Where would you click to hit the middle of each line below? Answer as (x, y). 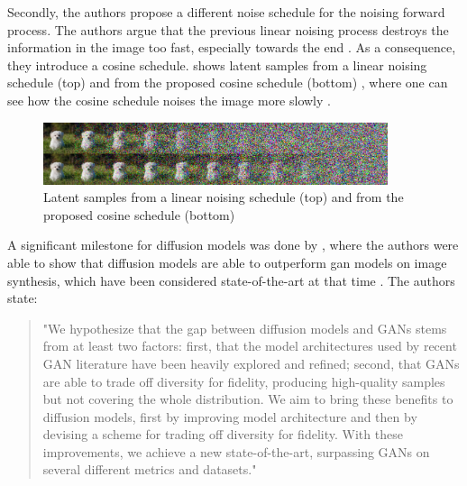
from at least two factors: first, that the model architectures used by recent (250, 346)
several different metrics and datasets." (150, 469)
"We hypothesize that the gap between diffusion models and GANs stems (245, 328)
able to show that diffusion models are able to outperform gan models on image (227, 262)
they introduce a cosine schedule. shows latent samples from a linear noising (217, 64)
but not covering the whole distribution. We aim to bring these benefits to (248, 399)
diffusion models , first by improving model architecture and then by (230, 416)
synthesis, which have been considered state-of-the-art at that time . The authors (231, 280)
